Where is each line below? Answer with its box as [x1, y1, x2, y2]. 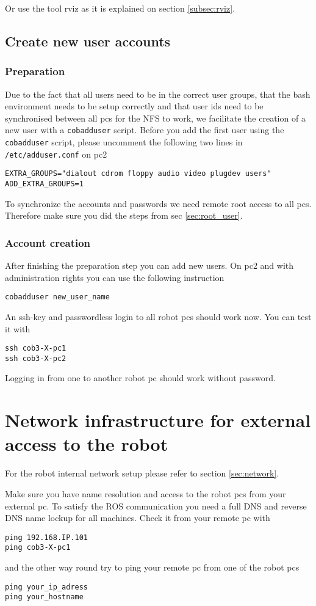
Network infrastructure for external [5, 407, 311, 433]
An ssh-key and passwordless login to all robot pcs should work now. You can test [5, 310, 312, 323]
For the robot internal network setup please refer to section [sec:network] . [5, 467, 279, 480]
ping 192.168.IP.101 [5, 533, 88, 542]
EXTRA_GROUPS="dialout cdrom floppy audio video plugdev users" [5, 169, 271, 178]
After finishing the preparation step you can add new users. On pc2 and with [5, 259, 294, 272]
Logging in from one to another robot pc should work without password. [5, 371, 276, 384]
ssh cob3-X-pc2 [5, 354, 66, 363]
